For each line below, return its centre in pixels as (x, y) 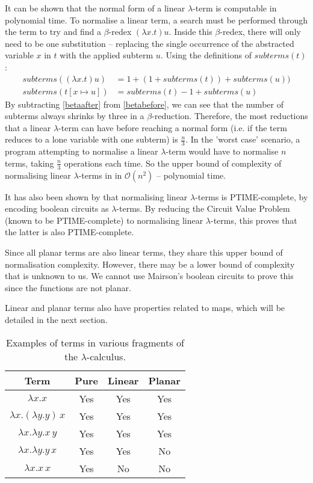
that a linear (28, 127)
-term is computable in (235, 8)
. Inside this (191, 32)
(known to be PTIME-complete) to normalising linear (104, 220)
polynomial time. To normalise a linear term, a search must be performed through (156, 20)
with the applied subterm (107, 55)
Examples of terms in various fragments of (95, 342)
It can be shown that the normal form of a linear (95, 8)
